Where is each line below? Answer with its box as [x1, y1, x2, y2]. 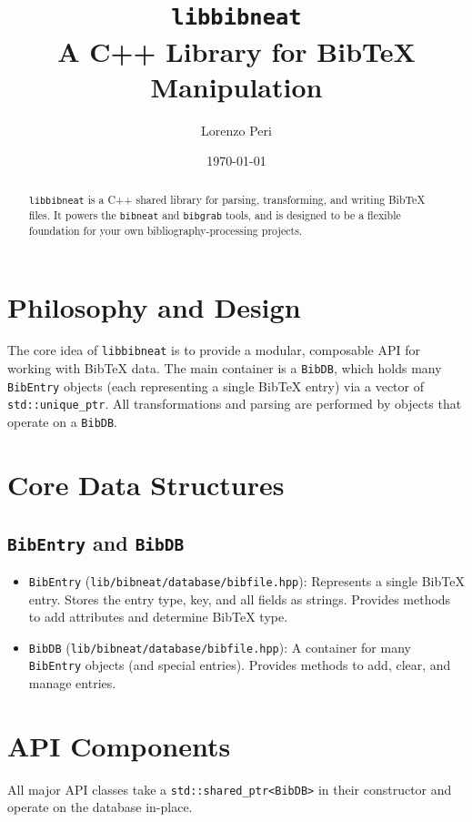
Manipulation [150, 67, 323, 105]
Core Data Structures [7, 465, 285, 502]
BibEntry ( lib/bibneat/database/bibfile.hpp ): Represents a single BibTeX [28, 571, 465, 590]
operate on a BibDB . [7, 412, 118, 431]
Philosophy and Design [7, 288, 301, 325]
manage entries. [28, 674, 116, 693]
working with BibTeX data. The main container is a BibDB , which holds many [7, 359, 442, 378]
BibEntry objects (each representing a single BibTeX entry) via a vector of [7, 376, 424, 395]
